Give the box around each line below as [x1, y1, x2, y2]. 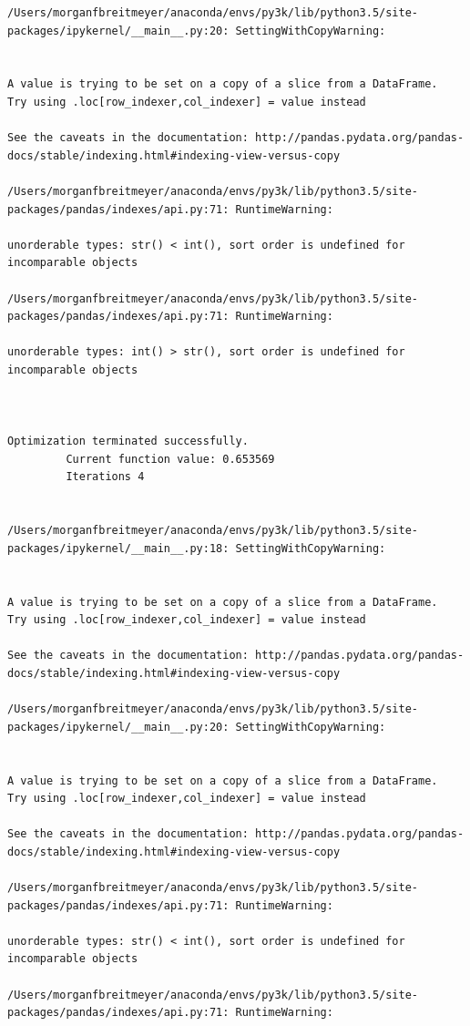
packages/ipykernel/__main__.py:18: [7, 541, 230, 555]
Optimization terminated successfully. [7, 435, 249, 448]
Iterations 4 [66, 470, 145, 484]
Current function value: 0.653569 [66, 452, 275, 466]
